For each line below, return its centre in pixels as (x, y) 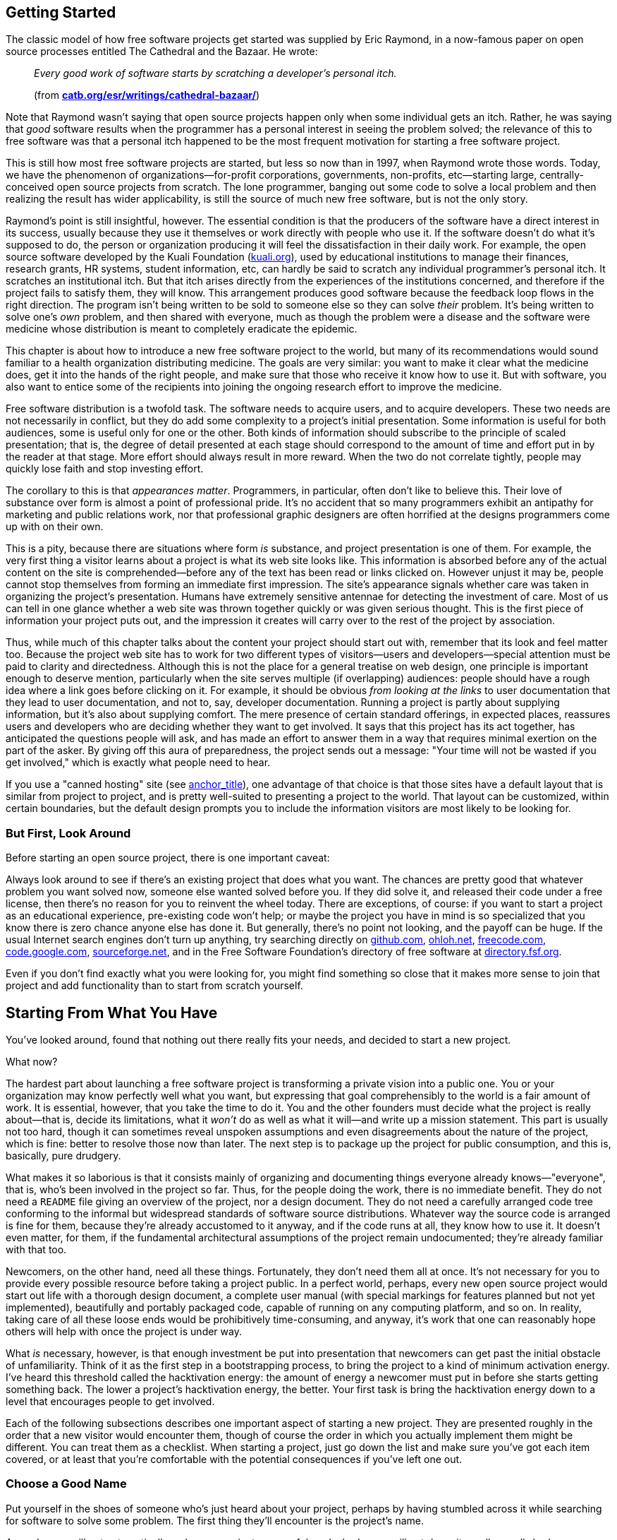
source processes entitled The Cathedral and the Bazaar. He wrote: (162, 52)
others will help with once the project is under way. (124, 1332)
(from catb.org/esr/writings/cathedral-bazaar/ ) (147, 95)
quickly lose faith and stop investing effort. (105, 469)
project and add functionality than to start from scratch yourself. (154, 986)
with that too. (36, 1250)
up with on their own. (55, 527)
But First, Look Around (68, 833)
